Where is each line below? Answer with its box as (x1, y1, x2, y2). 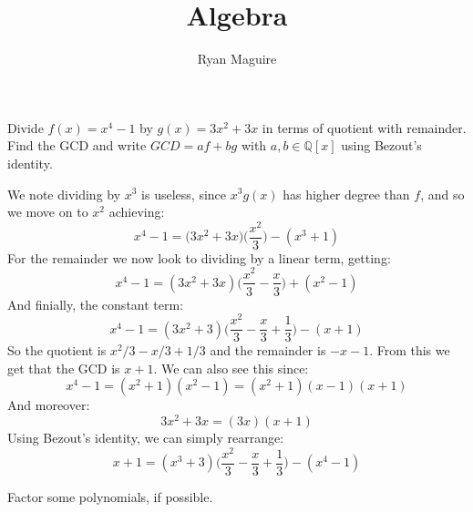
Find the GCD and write (7, 136, 147, 155)
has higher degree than (283, 184, 410, 203)
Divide (7, 118, 44, 137)
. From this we (369, 341, 450, 360)
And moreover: (7, 395, 90, 415)
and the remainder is (210, 341, 326, 360)
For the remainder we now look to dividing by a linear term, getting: (7, 248, 391, 267)
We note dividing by (7, 184, 121, 203)
